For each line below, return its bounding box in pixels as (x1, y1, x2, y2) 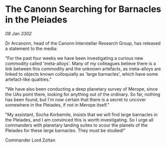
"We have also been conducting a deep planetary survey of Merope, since (5, 86, 158, 92)
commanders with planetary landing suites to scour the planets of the (5, 122, 148, 128)
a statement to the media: (5, 45, 58, 51)
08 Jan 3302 (5, 30, 32, 36)
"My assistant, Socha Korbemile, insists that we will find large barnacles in (5, 111, 158, 118)
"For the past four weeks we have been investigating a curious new (5, 55, 144, 61)
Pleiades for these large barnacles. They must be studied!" (5, 127, 126, 133)
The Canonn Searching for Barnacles (5, 3, 162, 15)
